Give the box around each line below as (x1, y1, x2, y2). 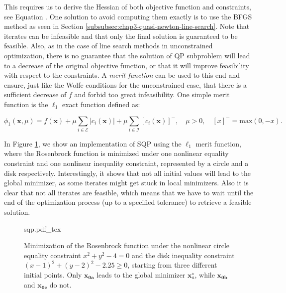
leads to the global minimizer (96, 269, 186, 280)
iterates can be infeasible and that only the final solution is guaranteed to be (4, 30, 238, 41)
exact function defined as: (62, 99, 140, 109)
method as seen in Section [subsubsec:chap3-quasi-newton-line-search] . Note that (4, 21, 250, 31)
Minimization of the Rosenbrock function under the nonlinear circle (24, 240, 230, 251)
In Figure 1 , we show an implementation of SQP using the (4, 138, 182, 148)
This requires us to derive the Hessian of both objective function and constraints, (4, 1, 251, 11)
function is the (4, 99, 48, 109)
